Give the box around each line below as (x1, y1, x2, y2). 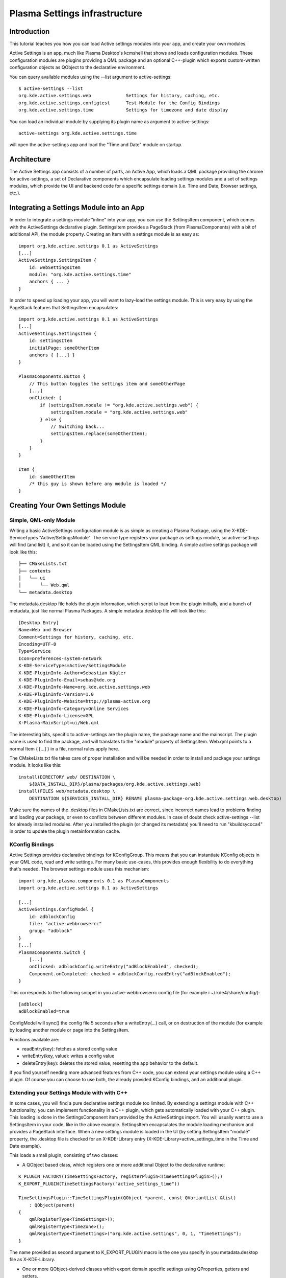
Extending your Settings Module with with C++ (9, 1089, 128, 1097)
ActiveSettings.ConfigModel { (18, 906, 94, 912)
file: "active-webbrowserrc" (29, 921, 102, 927)
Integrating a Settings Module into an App (9, 203, 145, 212)
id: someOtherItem (29, 473, 75, 480)
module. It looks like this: (9, 762, 62, 768)
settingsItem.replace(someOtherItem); (50, 431, 148, 437)
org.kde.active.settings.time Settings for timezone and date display (18, 107, 228, 113)
